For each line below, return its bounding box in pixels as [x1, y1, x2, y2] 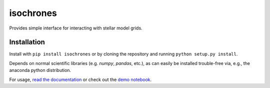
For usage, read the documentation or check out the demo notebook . [9, 76, 152, 82]
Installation [9, 38, 45, 46]
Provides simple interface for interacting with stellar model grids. [9, 25, 142, 31]
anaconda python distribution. [9, 67, 71, 73]
